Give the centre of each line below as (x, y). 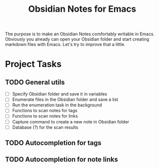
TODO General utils (35, 82)
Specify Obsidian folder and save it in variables (60, 94)
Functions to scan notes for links (45, 116)
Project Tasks (34, 64)
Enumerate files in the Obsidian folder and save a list (65, 99)
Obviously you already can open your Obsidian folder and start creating (77, 39)
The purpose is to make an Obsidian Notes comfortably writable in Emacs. (80, 34)
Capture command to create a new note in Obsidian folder (71, 121)
